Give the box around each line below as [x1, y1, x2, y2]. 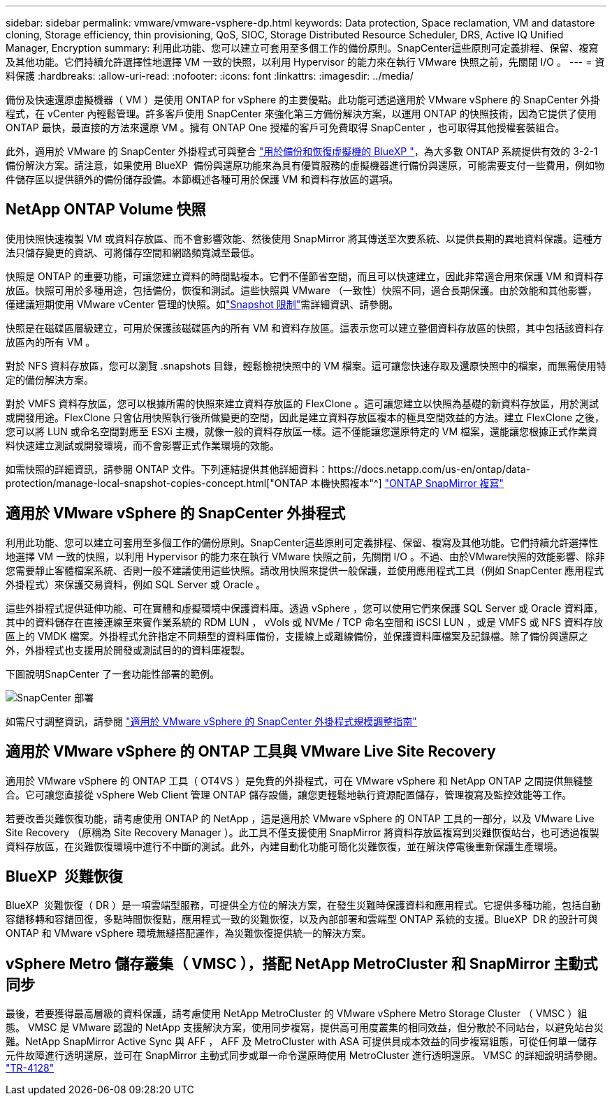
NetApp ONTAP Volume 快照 [6, 200, 206, 219]
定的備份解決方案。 [6, 373, 94, 386]
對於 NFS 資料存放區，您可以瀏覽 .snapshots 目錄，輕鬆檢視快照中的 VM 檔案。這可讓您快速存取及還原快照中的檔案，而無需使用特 [6, 359, 606, 372]
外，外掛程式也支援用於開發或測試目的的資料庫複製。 [6, 643, 250, 656]
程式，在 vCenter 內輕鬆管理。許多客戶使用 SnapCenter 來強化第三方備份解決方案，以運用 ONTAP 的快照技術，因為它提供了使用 [6, 108, 597, 119]
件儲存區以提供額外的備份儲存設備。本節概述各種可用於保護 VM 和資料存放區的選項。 [6, 173, 399, 185]
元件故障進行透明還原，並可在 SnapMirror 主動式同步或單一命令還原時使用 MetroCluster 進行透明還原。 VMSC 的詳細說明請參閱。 [6, 1049, 604, 1062]
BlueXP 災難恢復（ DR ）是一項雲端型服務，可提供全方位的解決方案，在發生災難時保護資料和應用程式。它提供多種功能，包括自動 [6, 899, 601, 912]
